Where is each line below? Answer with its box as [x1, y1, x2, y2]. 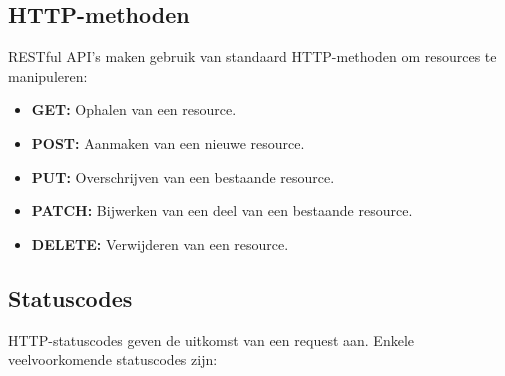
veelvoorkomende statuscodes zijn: [8, 349, 218, 370]
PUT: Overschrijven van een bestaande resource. [31, 166, 335, 187]
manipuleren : [8, 65, 88, 86]
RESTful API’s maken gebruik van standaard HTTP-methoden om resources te [8, 46, 497, 67]
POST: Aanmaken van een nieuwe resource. [31, 132, 305, 153]
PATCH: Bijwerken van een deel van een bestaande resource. [31, 200, 413, 221]
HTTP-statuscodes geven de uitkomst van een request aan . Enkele [8, 329, 414, 350]
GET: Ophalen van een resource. [31, 99, 237, 120]
